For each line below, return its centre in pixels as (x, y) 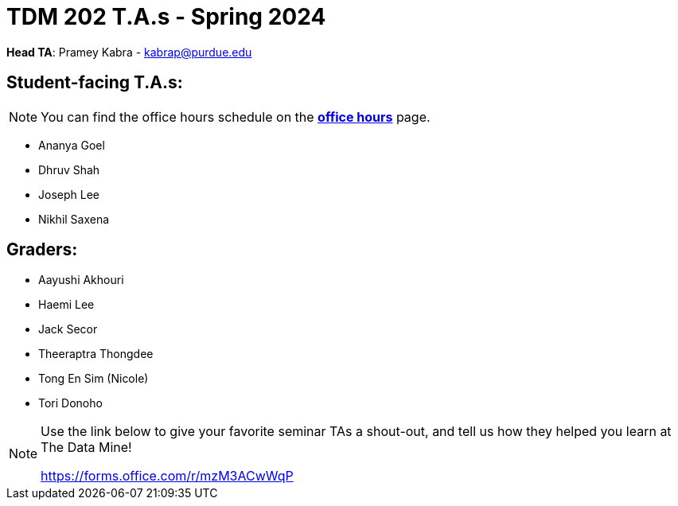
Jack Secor (68, 329)
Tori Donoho (70, 403)
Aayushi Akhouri (81, 280)
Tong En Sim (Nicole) (94, 379)
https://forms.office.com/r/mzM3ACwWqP (167, 476)
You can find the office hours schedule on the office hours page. (236, 117)
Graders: (42, 250)
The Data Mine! (86, 448)
